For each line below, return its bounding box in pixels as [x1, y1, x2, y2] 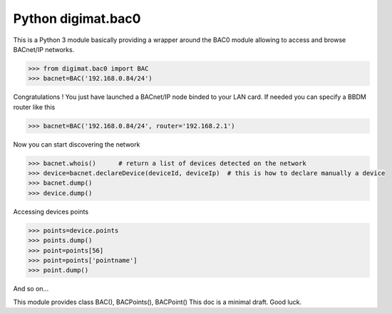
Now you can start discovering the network [13, 140, 140, 149]
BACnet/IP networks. [13, 45, 75, 53]
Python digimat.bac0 [13, 11, 141, 26]
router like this [13, 103, 56, 111]
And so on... [13, 285, 49, 293]
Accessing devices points [13, 207, 89, 216]
